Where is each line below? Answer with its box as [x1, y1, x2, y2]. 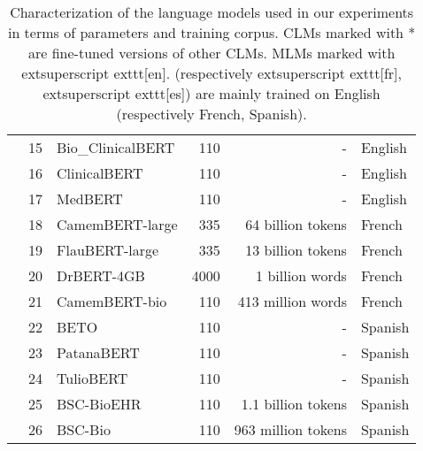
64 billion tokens [245, 214, 347, 234]
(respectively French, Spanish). [116, 103, 307, 124]
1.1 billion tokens [241, 394, 347, 414]
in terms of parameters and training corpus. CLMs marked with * [7, 22, 416, 42]
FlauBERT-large [57, 240, 159, 260]
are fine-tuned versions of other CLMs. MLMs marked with [27, 42, 396, 63]
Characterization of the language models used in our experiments [10, 2, 414, 22]
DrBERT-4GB [57, 265, 145, 286]
